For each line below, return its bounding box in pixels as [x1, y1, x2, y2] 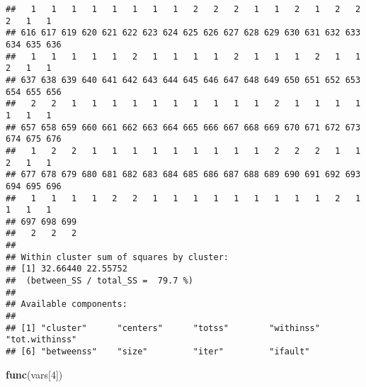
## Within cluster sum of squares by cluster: [6, 252, 229, 262]
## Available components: [6, 299, 127, 310]
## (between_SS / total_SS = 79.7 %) [6, 276, 193, 286]
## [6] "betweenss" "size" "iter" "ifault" [6, 347, 310, 357]
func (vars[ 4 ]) [6, 366, 63, 381]
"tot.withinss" [6, 335, 77, 345]
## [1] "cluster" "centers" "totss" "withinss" [6, 322, 320, 333]
